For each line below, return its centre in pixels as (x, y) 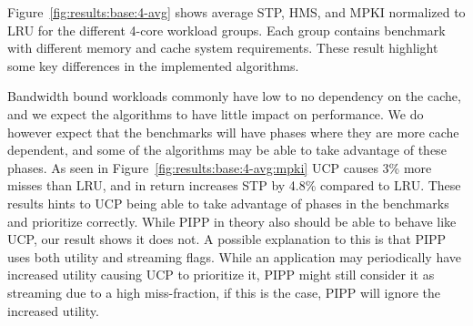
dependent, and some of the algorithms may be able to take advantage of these (227, 150)
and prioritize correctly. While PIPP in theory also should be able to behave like (232, 221)
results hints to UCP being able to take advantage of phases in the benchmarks (228, 203)
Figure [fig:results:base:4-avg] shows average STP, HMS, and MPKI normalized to (236, 12)
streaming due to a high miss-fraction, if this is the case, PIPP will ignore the (224, 292)
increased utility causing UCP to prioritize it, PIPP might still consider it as (221, 275)
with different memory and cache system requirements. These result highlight (223, 48)
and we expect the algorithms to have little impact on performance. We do (216, 113)
